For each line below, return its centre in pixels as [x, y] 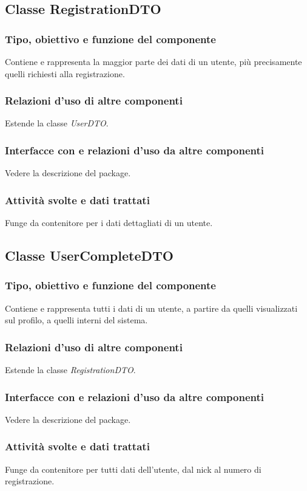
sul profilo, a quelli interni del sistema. [76, 320]
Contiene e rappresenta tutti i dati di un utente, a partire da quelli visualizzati [151, 308]
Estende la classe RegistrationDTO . [70, 370]
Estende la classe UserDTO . [57, 123]
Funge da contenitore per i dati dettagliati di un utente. [109, 223]
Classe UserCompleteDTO [89, 256]
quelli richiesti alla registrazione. [65, 73]
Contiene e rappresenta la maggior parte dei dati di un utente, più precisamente [153, 61]
